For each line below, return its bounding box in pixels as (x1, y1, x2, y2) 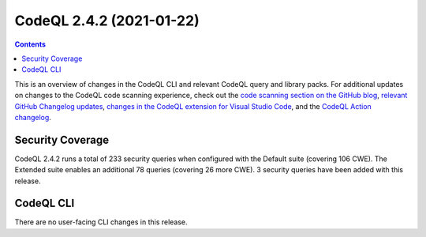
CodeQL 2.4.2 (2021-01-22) (14, 12, 200, 29)
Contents (14, 39, 47, 49)
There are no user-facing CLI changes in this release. (14, 217, 189, 227)
